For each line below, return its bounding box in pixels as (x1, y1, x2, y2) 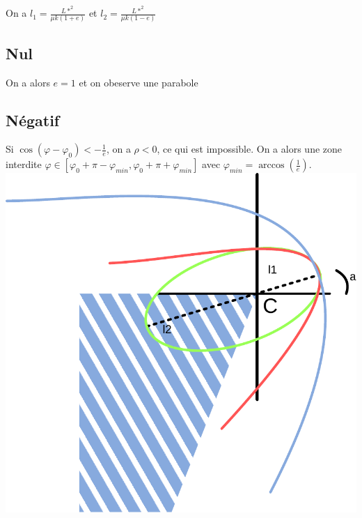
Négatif (6, 109, 60, 130)
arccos (258, 160, 285, 171)
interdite (6, 157, 42, 172)
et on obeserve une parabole (79, 75, 198, 89)
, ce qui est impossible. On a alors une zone (157, 142, 343, 156)
